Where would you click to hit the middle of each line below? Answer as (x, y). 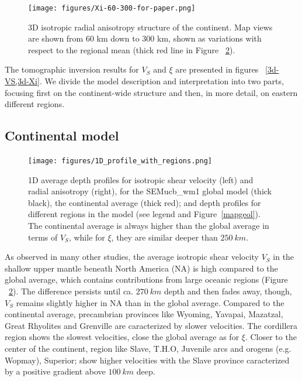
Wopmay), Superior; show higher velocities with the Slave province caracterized (147, 360)
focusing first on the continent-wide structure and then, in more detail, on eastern (151, 92)
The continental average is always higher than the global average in (149, 226)
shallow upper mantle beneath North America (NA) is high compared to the (141, 268)
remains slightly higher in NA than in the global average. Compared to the (150, 302)
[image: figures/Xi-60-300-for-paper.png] (112, 8)
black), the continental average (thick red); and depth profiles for (145, 202)
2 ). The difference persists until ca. (71, 291)
